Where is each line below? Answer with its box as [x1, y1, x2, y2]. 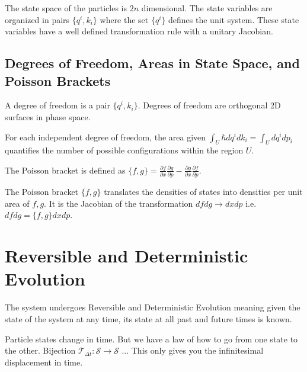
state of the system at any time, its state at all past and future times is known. [5, 312, 292, 325]
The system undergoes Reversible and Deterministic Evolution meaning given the [5, 301, 300, 313]
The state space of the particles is [5, 2, 127, 14]
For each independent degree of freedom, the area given [5, 130, 206, 143]
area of [5, 197, 30, 209]
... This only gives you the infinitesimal [121, 344, 264, 357]
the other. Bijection [5, 344, 76, 357]
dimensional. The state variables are [141, 2, 273, 14]
